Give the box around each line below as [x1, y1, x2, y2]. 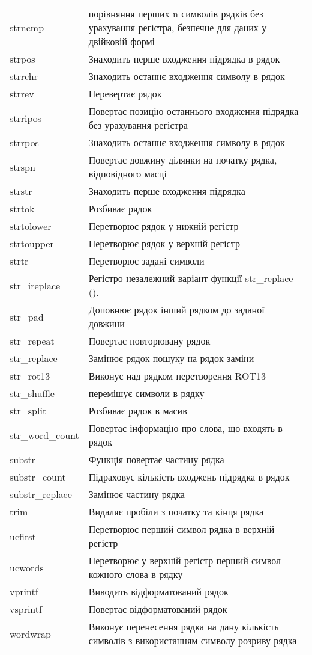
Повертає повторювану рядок [88, 334, 211, 348]
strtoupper [10, 236, 54, 250]
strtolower [10, 219, 52, 233]
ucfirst [10, 529, 36, 543]
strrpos [10, 135, 39, 149]
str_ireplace [10, 278, 61, 292]
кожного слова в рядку [88, 567, 183, 581]
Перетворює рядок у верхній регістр [88, 236, 240, 250]
